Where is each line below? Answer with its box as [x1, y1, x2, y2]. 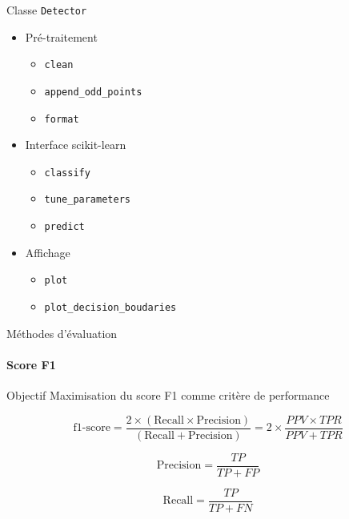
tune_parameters [44, 194, 130, 206]
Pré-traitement [25, 28, 98, 45]
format [44, 113, 79, 125]
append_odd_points [44, 86, 142, 98]
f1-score [73, 422, 110, 434]
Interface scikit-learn [25, 136, 126, 153]
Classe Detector [6, 2, 87, 18]
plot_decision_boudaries [44, 302, 177, 314]
